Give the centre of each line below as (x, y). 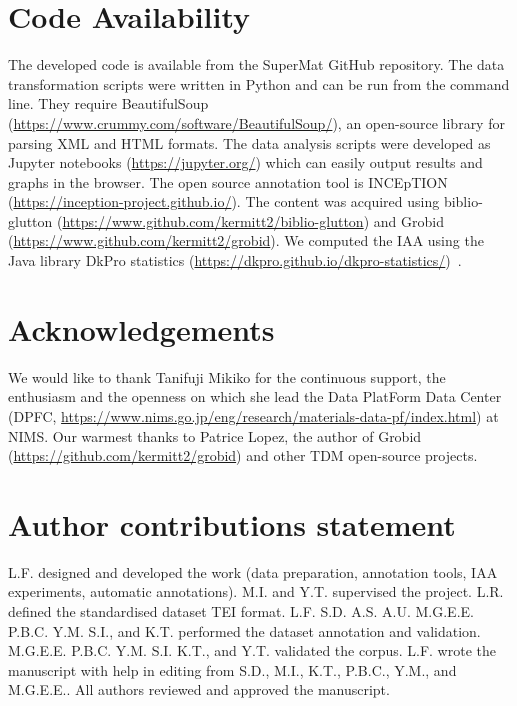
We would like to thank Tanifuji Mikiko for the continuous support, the (227, 376)
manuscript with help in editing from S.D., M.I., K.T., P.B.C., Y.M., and (232, 669)
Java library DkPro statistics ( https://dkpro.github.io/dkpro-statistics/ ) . (235, 260)
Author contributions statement (232, 523)
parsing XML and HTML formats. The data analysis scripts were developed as (249, 142)
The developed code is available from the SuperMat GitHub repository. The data (256, 64)
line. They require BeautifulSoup (108, 103)
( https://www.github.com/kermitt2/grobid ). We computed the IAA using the (246, 240)
